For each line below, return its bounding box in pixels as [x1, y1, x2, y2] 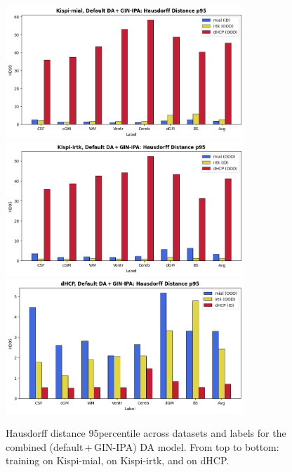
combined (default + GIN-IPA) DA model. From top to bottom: [6, 439, 279, 454]
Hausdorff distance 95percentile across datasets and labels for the [6, 426, 286, 440]
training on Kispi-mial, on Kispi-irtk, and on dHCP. [6, 453, 230, 468]
